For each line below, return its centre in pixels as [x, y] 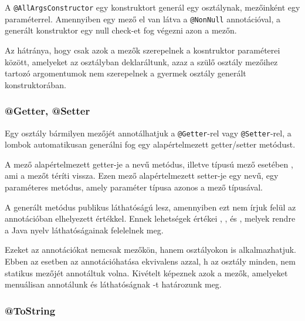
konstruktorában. [35, 84]
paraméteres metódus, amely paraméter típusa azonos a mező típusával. [134, 187]
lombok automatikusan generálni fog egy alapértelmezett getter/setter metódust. [150, 144]
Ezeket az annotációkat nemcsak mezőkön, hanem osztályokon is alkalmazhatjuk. [150, 250]
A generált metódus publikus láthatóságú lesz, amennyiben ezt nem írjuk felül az [150, 207]
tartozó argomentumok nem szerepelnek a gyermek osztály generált [126, 73]
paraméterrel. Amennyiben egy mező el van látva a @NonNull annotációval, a [143, 19]
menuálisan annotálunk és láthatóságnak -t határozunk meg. [113, 284]
